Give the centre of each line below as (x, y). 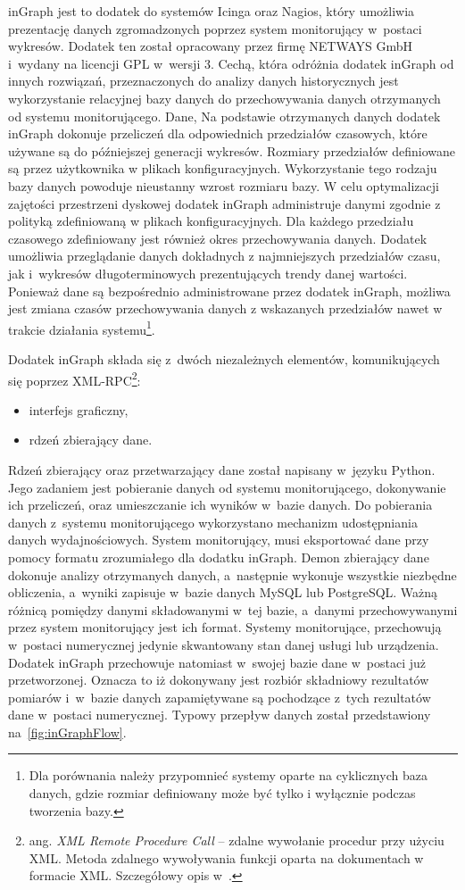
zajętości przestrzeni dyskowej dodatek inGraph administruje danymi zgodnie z (224, 203)
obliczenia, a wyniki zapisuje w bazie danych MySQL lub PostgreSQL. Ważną (223, 592)
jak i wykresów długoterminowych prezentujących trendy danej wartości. (208, 273)
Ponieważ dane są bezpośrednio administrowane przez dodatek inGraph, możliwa (229, 291)
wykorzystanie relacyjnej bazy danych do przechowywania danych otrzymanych (224, 98)
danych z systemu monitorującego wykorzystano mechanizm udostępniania (213, 522)
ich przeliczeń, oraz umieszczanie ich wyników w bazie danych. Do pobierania (220, 505)
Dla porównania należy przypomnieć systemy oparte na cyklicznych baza (228, 775)
